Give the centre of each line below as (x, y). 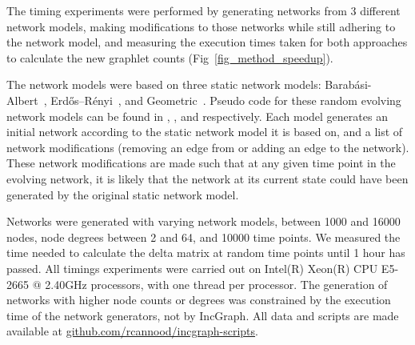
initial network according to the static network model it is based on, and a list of (205, 132)
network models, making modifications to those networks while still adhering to (201, 26)
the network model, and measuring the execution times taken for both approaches (207, 42)
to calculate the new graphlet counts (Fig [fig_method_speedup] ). (170, 57)
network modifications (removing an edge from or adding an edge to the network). (208, 147)
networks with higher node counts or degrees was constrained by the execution (199, 300)
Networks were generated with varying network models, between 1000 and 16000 (204, 221)
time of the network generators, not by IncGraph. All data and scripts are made (203, 315)
